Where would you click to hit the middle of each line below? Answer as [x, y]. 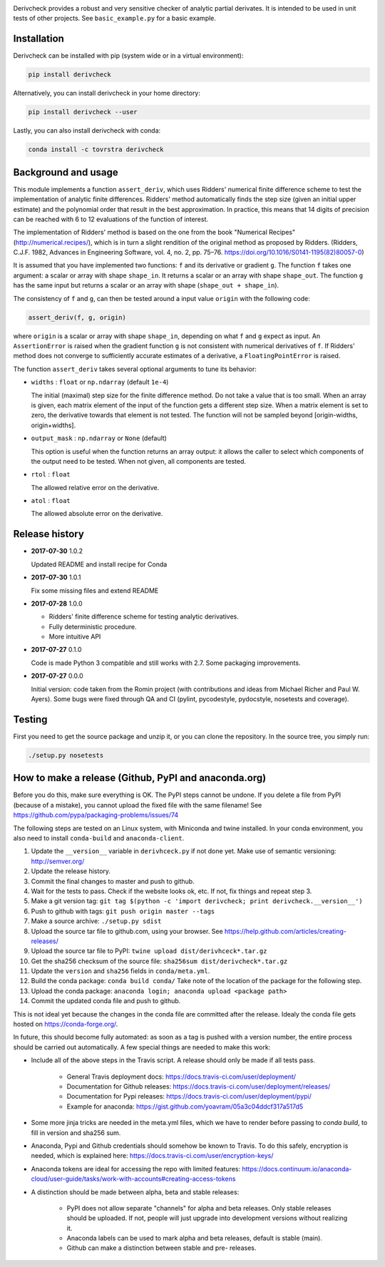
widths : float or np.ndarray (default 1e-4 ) [100, 382]
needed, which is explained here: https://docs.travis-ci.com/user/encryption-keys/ [152, 1156]
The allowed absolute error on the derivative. [97, 514]
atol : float [51, 501]
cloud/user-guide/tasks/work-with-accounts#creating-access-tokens [133, 1179]
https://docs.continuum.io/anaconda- [297, 1169]
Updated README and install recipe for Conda [99, 564]
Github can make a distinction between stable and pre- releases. [161, 1248]
